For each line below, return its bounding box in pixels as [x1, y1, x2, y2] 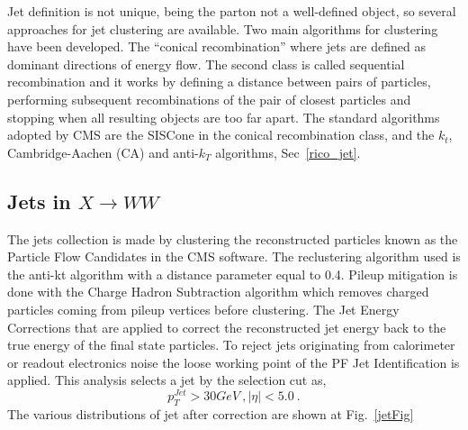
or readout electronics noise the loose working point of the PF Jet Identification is [7, 352, 460, 371]
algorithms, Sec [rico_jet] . [215, 142, 361, 161]
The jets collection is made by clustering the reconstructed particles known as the [7, 229, 458, 248]
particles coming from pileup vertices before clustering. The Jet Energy [7, 299, 400, 318]
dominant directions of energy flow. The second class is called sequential [7, 54, 405, 73]
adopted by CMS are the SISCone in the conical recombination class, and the [7, 125, 435, 144]
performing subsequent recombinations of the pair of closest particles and [7, 89, 411, 108]
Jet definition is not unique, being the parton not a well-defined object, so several [7, 2, 456, 20]
